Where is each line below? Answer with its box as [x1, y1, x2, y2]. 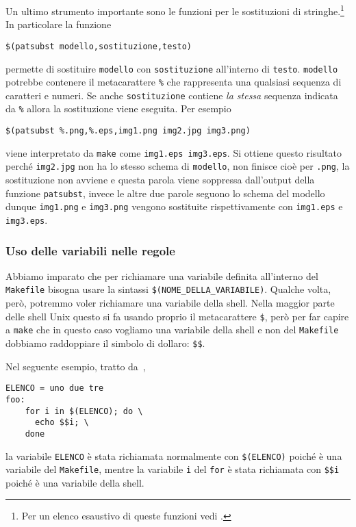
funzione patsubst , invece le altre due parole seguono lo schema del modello [5, 185, 325, 200]
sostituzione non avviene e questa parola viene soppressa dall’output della [5, 172, 315, 187]
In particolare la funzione [5, 17, 112, 31]
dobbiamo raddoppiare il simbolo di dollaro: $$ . [5, 336, 205, 350]
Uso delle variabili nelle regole [5, 242, 175, 259]
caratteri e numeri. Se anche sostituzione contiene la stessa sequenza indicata [5, 88, 338, 102]
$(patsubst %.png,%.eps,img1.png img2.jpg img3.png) [5, 126, 251, 136]
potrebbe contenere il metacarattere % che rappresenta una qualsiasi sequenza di [5, 75, 342, 89]
